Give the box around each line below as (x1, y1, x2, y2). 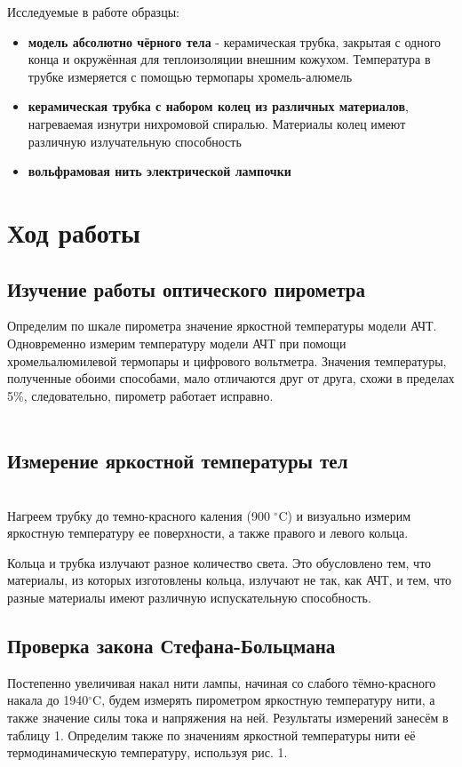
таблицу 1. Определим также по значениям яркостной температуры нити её (7, 725, 416, 744)
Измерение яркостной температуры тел (7, 447, 348, 475)
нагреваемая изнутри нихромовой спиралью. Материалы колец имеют (28, 114, 406, 132)
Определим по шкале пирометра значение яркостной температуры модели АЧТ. (7, 316, 437, 335)
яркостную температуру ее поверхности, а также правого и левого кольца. (7, 523, 409, 542)
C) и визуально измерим (278, 506, 411, 524)
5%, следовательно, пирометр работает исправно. (7, 386, 274, 404)
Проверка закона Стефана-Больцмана (7, 632, 336, 659)
